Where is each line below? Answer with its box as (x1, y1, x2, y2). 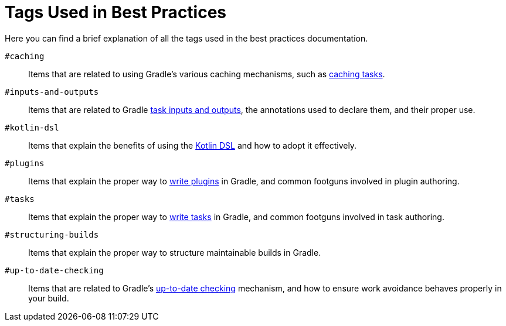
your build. (28, 293, 69, 303)
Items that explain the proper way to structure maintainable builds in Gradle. (28, 247, 321, 258)
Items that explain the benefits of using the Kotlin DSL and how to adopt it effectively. (28, 140, 357, 150)
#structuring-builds (5, 229, 99, 239)
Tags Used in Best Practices (5, 2, 227, 22)
